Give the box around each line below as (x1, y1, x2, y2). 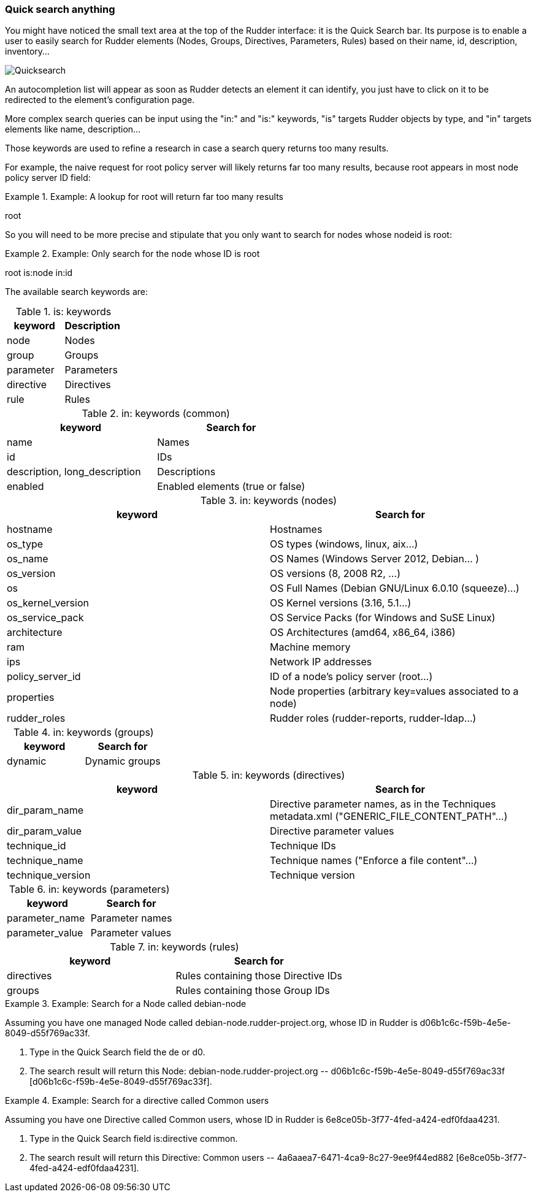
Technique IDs (270, 839, 336, 852)
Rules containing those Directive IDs (175, 969, 342, 982)
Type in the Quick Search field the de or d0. (29, 1047, 205, 1058)
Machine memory (270, 641, 351, 654)
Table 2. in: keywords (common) (82, 407, 230, 420)
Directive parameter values (270, 825, 394, 838)
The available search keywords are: (5, 286, 148, 297)
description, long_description (7, 465, 141, 478)
